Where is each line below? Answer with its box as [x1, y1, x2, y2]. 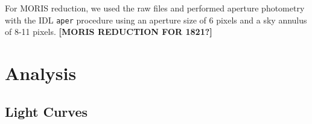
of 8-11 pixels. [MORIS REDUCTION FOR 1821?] [5, 25, 212, 38]
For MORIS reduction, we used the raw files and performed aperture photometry [5, 2, 305, 14]
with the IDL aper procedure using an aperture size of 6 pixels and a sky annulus [5, 13, 307, 26]
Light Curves [5, 102, 88, 120]
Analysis [5, 61, 77, 85]
